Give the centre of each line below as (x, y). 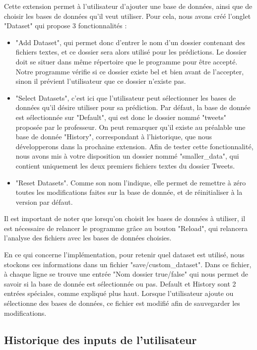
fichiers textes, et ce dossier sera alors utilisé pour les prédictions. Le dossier (131, 52)
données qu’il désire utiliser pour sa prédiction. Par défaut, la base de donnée (133, 107)
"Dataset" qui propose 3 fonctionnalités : (65, 26)
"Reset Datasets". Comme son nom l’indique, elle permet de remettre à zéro (131, 182)
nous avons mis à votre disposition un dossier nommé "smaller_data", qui (127, 156)
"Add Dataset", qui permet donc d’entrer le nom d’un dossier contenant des (130, 42)
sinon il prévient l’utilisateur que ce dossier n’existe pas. (101, 81)
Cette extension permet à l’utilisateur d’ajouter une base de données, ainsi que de (128, 6)
